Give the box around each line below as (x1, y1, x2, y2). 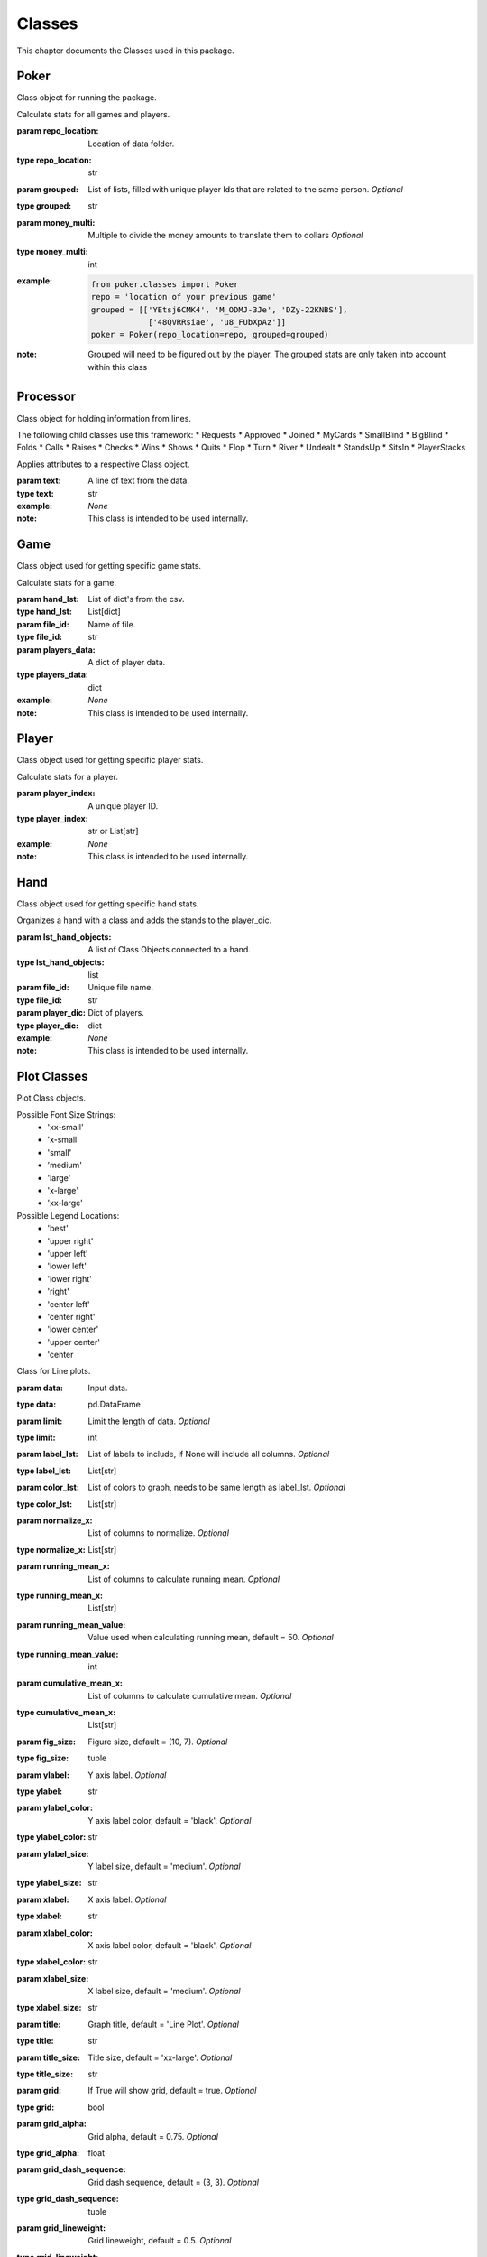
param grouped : (16, 183, 79, 194)
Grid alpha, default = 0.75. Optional (87, 2131, 218, 2141)
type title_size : (16, 2068, 74, 2080)
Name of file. (87, 618, 136, 629)
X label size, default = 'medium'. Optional (87, 1986, 241, 1997)
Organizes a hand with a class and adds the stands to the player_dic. (16, 915, 272, 925)
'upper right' (47, 1235, 94, 1246)
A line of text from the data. (87, 475, 189, 487)
